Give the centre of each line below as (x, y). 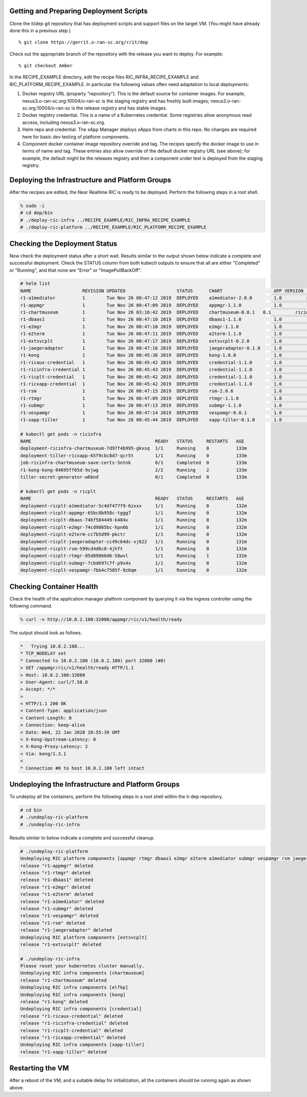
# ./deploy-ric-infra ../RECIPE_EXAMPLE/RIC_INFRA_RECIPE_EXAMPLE (105, 220)
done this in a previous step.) (40, 30)
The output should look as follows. (46, 633)
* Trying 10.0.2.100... (53, 646)
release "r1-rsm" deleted (53, 923)
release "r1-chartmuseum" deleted (63, 980)
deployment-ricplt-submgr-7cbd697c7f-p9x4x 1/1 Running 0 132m (134, 563)
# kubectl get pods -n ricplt (58, 491)
